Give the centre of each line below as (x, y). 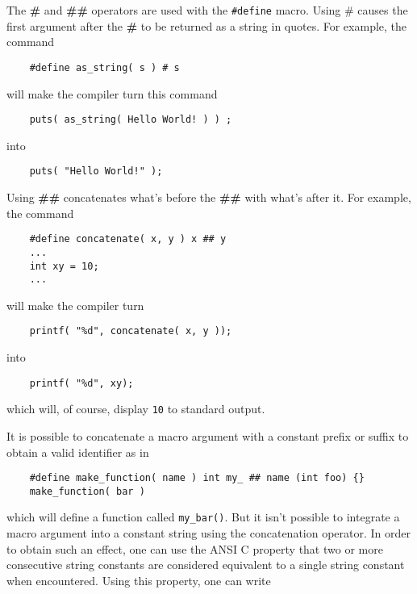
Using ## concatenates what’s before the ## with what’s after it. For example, (209, 197)
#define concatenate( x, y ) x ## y (128, 239)
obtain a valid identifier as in (78, 452)
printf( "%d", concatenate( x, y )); (131, 331)
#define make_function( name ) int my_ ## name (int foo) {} (197, 478)
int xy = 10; (64, 266)
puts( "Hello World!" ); (96, 172)
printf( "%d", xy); (81, 383)
